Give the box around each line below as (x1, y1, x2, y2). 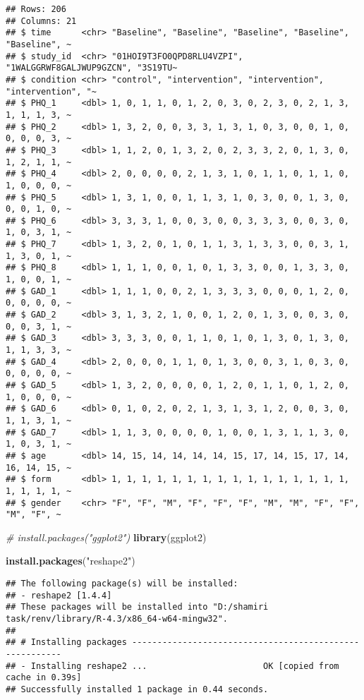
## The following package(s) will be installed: (6, 579, 238, 589)
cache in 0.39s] (6, 672, 82, 683)
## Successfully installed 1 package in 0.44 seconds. (6, 684, 269, 694)
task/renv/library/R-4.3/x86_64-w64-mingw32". (6, 614, 228, 624)
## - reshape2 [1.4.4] (6, 590, 112, 601)
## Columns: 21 (6, 16, 77, 26)
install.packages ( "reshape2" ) (6, 553, 135, 568)
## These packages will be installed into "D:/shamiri (6, 602, 269, 612)
